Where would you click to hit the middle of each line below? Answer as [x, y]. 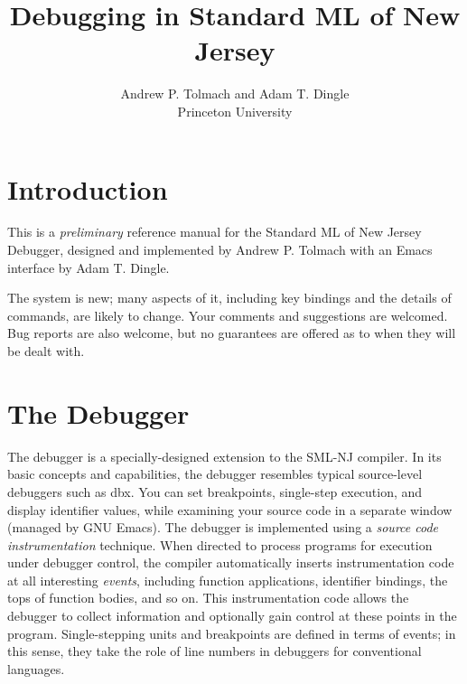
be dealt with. [46, 351]
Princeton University [235, 111]
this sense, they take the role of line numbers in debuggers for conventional [215, 651]
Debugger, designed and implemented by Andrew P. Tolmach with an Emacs [220, 250]
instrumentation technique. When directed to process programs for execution [220, 544]
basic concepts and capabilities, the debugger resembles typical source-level [215, 474]
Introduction [88, 188]
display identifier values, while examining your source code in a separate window [230, 509]
